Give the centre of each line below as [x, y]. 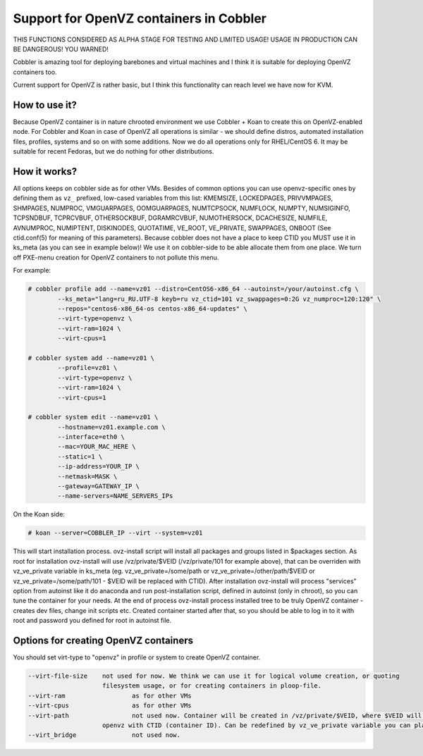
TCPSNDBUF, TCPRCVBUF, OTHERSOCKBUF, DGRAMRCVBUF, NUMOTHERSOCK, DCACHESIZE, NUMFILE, [170, 218]
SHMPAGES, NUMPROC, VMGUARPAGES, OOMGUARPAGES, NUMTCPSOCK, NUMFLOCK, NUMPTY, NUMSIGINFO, [182, 208]
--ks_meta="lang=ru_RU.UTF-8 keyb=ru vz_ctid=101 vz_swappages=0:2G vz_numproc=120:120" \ [219, 299]
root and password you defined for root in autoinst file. [92, 621]
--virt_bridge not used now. [104, 735]
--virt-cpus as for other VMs [110, 706]
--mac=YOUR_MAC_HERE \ [97, 447]
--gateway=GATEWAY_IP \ [99, 487]
